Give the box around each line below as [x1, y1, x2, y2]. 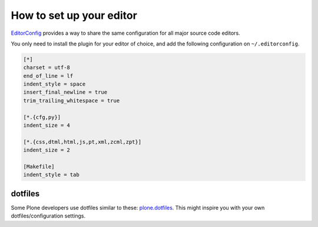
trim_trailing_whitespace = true [23, 97, 120, 104]
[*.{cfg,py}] [23, 114, 61, 120]
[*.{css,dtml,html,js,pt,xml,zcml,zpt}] [23, 139, 141, 145]
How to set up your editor [11, 9, 138, 22]
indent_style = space [23, 81, 86, 88]
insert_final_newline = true [23, 89, 108, 96]
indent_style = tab [23, 172, 79, 178]
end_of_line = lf [23, 73, 74, 79]
